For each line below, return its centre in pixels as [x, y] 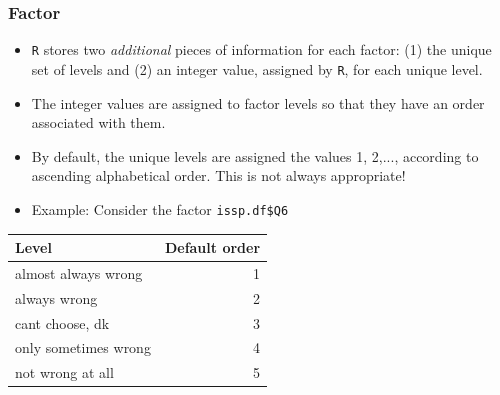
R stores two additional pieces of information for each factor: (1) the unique [261, 49]
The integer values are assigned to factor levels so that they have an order [258, 102]
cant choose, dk [62, 322]
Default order [212, 247]
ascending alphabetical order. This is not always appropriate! [218, 175]
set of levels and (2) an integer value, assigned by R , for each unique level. [257, 68]
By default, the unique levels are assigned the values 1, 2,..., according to [255, 155]
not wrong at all [64, 372]
